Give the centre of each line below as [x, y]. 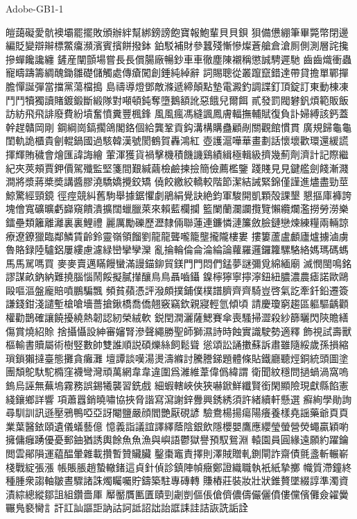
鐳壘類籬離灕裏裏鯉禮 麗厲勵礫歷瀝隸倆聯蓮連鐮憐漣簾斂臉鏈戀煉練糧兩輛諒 [177, 222]
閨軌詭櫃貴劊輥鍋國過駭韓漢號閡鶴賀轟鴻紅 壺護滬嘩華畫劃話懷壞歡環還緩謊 [177, 141]
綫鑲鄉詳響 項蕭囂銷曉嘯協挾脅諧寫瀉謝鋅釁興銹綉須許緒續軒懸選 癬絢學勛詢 [179, 399]
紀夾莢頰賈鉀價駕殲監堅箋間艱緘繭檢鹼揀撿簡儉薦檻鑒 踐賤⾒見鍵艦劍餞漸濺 [177, 168]
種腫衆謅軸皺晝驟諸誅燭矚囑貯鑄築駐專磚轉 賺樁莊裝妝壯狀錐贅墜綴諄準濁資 [177, 480]
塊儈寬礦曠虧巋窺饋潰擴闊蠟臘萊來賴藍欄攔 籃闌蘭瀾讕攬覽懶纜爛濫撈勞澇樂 [177, 209]
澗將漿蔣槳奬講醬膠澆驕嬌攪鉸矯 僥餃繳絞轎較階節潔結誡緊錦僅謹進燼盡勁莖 [177, 181]
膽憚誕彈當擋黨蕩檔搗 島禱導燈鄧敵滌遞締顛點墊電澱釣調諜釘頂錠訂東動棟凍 [177, 86]
